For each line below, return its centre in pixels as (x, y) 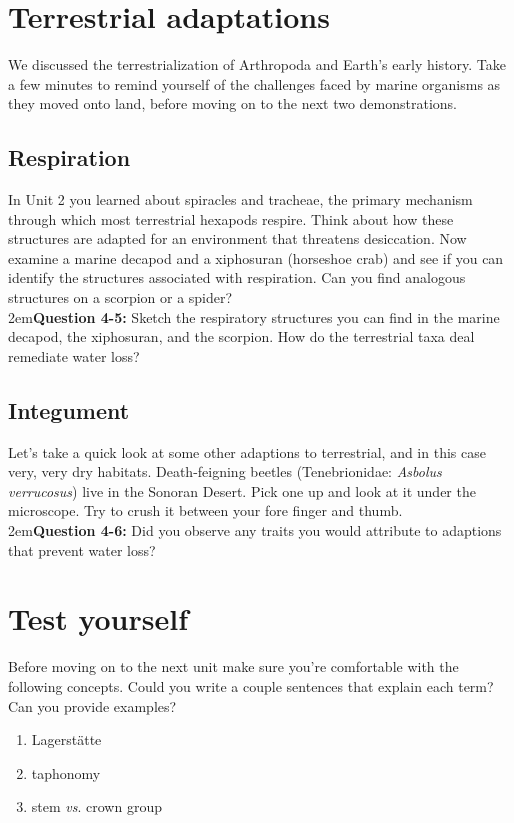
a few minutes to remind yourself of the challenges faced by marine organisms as (254, 83)
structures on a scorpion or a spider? (120, 297)
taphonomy (66, 772)
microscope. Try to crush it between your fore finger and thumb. (205, 510)
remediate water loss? (74, 355)
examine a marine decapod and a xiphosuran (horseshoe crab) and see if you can (256, 257)
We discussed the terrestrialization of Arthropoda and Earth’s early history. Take (257, 64)
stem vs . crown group (96, 806)
